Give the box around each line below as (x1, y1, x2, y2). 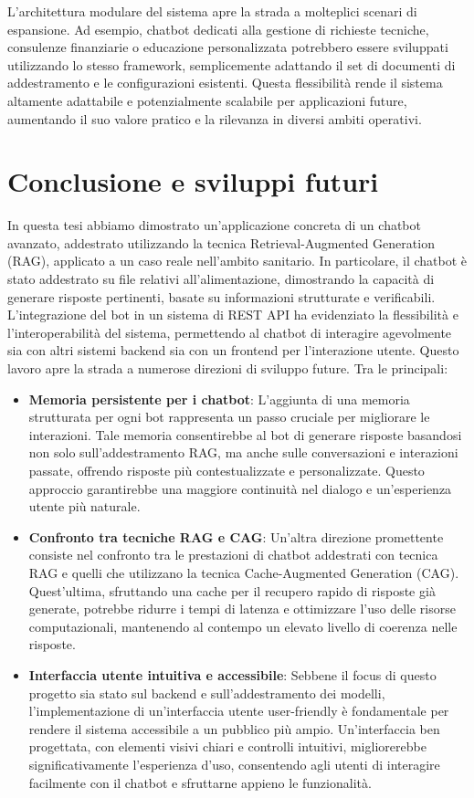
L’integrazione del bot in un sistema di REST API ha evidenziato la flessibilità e (7, 305, 458, 324)
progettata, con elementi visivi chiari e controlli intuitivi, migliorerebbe (28, 737, 427, 756)
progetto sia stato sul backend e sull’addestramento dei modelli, (28, 683, 385, 702)
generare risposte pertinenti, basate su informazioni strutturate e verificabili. (7, 287, 436, 306)
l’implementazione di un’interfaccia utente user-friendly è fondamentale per (28, 701, 449, 720)
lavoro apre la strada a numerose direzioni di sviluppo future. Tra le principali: (7, 359, 448, 378)
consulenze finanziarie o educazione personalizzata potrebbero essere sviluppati (7, 37, 448, 57)
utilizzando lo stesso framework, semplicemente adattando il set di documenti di (7, 55, 456, 74)
